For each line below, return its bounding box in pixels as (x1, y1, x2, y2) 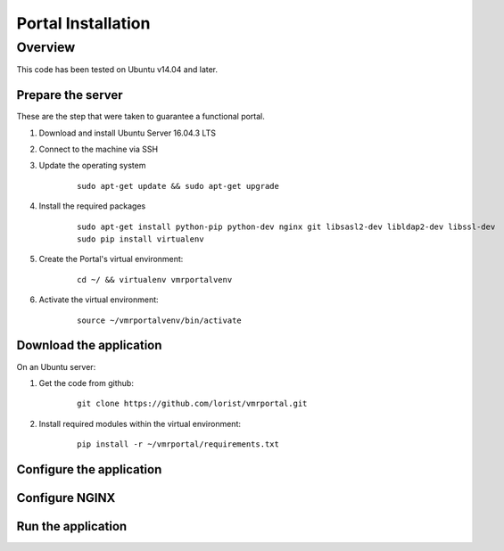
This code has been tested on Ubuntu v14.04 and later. (16, 64, 219, 75)
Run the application (16, 518, 128, 534)
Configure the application (16, 462, 162, 477)
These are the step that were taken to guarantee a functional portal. (16, 111, 265, 122)
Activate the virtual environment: (38, 294, 160, 305)
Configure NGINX (16, 490, 116, 506)
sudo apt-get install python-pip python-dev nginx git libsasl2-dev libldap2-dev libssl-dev (77, 221, 496, 232)
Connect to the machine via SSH (38, 144, 159, 155)
